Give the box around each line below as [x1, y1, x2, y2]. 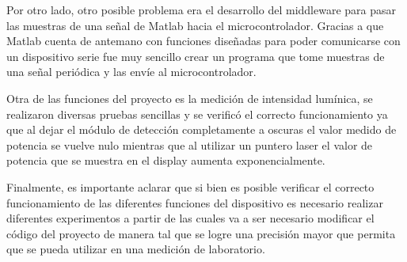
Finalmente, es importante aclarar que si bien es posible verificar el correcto [6, 178, 375, 195]
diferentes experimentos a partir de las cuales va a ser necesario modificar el [6, 210, 375, 226]
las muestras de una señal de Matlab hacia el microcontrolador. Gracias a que [6, 17, 384, 33]
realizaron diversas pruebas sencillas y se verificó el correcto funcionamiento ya [6, 105, 388, 122]
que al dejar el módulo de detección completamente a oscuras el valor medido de [6, 121, 397, 138]
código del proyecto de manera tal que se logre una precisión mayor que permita [6, 225, 396, 241]
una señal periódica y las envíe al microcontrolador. [6, 63, 257, 80]
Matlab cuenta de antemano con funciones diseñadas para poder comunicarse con [6, 32, 401, 49]
